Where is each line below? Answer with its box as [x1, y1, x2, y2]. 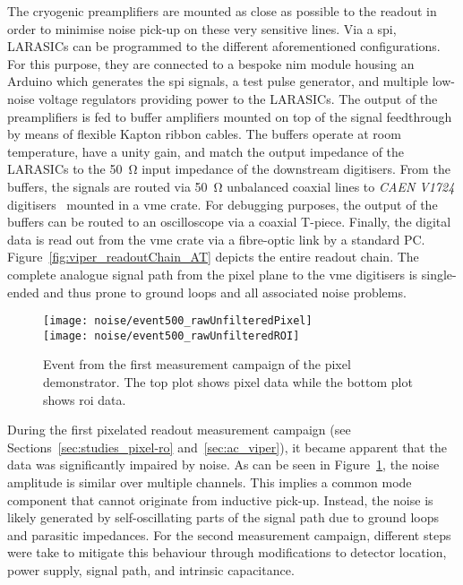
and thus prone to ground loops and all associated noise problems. [43, 282, 407, 301]
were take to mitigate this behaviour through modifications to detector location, [7, 543, 447, 562]
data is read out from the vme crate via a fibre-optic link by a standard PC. [7, 229, 425, 248]
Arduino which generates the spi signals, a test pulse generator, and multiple [7, 72, 429, 90]
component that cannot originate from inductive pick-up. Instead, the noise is [7, 490, 433, 509]
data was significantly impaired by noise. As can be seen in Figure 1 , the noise [7, 455, 440, 474]
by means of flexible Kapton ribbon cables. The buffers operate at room [7, 125, 401, 143]
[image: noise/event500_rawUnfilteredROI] [43, 329, 300, 342]
